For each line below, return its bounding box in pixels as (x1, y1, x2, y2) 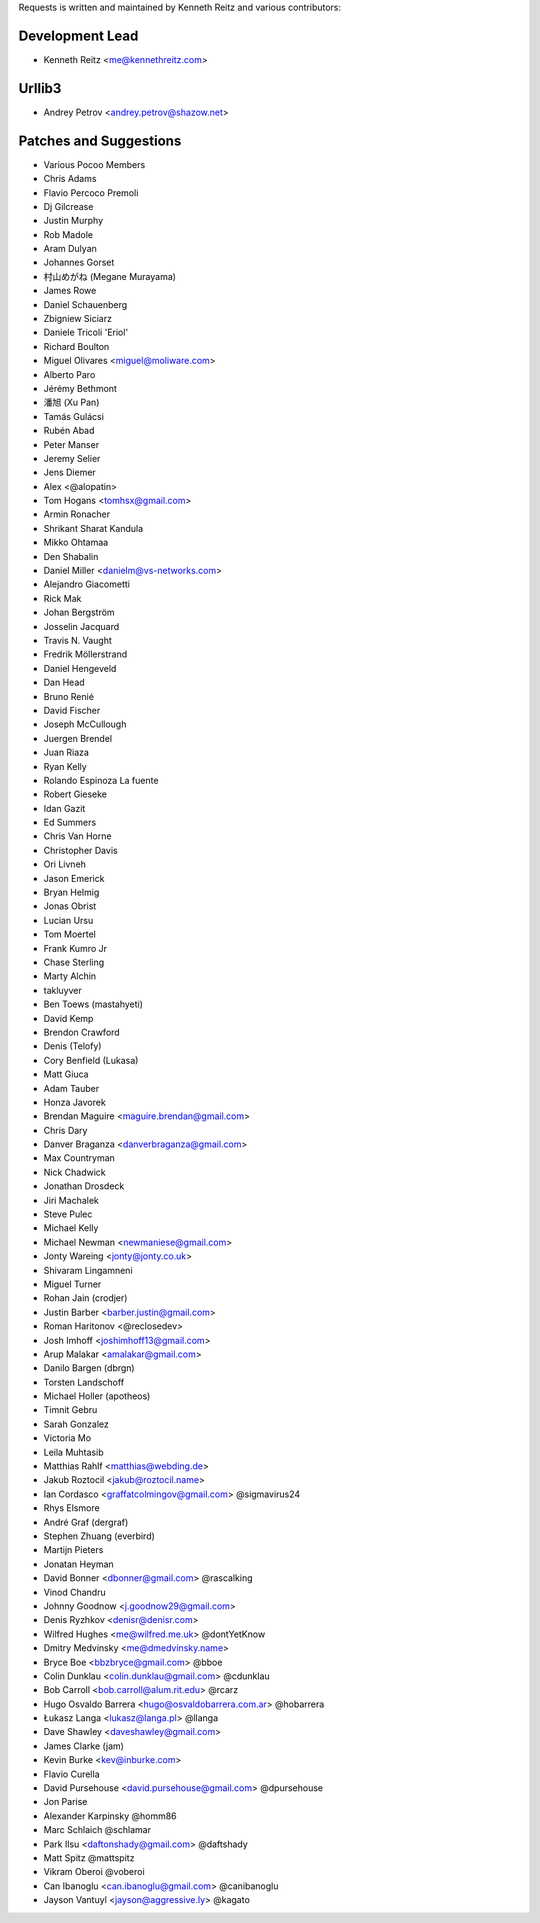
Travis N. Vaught (43, 635, 112, 646)
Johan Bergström (43, 606, 115, 619)
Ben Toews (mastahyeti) (43, 998, 144, 1010)
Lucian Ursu (43, 914, 94, 926)
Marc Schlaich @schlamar (43, 1824, 152, 1836)
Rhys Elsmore (43, 1502, 100, 1514)
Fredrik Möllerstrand (43, 648, 128, 660)
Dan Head (43, 676, 85, 689)
